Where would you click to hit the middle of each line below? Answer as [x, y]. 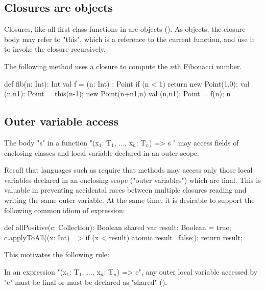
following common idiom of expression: [65, 210]
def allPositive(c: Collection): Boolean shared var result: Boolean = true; [118, 227]
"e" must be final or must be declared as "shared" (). [86, 282]
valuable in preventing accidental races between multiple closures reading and [125, 190]
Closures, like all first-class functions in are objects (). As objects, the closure [125, 29]
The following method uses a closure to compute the [86, 66]
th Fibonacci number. [208, 66]
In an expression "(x [35, 271]
